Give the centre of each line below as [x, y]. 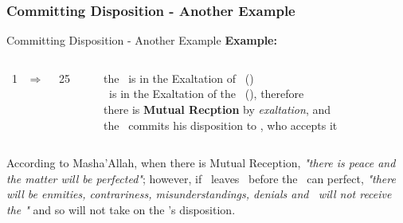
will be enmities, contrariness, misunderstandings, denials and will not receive [199, 194]
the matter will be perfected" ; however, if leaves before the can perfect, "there [201, 178]
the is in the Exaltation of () [179, 78]
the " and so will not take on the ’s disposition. [121, 209]
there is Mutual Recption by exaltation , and [217, 109]
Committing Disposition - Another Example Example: [142, 40]
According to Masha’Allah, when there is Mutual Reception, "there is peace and [201, 163]
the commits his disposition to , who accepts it [221, 125]
